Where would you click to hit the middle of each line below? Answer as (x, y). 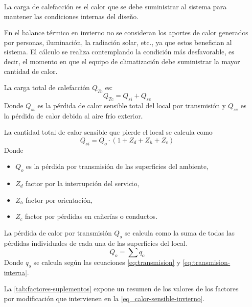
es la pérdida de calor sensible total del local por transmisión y (132, 105)
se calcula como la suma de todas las (180, 232)
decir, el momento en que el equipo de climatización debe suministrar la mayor (122, 61)
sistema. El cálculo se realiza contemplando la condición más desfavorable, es (119, 52)
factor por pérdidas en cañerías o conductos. (91, 216)
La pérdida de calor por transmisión (58, 232)
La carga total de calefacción (47, 87)
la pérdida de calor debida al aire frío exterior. (73, 115)
